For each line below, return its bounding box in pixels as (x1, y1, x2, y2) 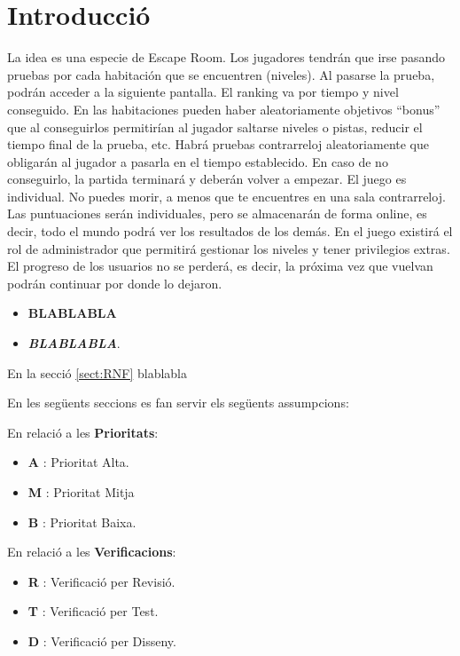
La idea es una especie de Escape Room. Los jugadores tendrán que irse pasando (7, 48, 446, 67)
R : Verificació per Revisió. (27, 572, 175, 590)
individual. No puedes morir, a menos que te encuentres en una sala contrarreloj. (7, 186, 446, 205)
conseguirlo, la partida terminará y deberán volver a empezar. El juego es (7, 170, 407, 188)
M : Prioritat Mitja (27, 483, 135, 501)
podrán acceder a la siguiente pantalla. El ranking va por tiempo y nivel (7, 83, 399, 101)
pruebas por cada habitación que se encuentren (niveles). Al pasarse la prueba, (7, 65, 435, 83)
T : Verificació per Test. (27, 602, 159, 620)
